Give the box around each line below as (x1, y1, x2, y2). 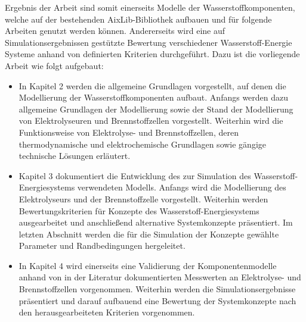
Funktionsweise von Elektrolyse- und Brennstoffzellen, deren (18, 126, 239, 138)
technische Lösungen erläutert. (18, 149, 131, 162)
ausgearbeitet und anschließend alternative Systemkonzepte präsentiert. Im (18, 216, 293, 229)
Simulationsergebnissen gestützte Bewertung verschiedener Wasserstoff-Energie (5, 36, 292, 48)
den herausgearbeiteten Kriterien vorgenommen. (18, 306, 195, 318)
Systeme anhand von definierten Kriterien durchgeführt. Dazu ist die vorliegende (5, 48, 300, 60)
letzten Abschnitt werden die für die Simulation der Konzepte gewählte (18, 227, 279, 240)
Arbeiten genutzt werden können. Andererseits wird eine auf (5, 24, 225, 37)
